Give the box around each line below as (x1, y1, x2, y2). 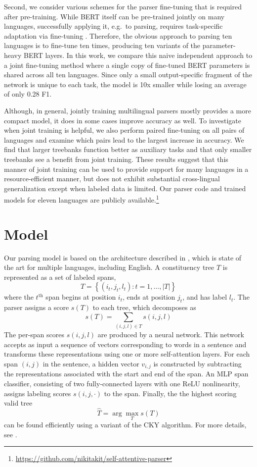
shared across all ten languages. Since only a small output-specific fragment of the (4, 69, 252, 80)
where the (4, 292, 34, 302)
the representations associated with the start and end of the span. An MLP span (4, 368, 249, 379)
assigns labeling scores (4, 388, 71, 398)
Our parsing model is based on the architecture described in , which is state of (4, 252, 242, 262)
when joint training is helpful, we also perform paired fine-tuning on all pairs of (4, 125, 245, 135)
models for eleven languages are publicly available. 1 (4, 193, 159, 205)
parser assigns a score (4, 302, 69, 312)
